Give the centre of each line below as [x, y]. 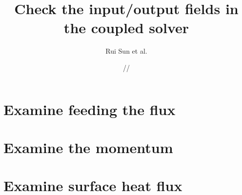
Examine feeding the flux [90, 109]
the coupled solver [126, 28]
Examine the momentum [88, 147]
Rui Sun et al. [126, 51]
